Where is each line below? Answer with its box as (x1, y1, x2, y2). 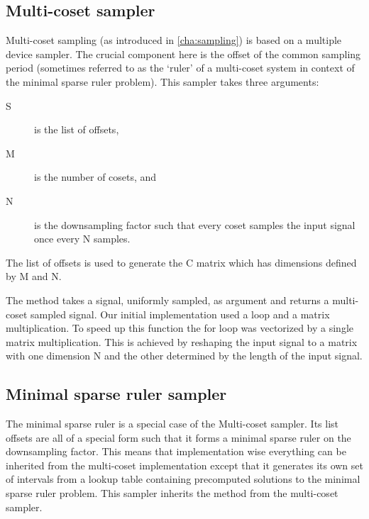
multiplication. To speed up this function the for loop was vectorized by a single (6, 320, 354, 335)
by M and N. (6, 269, 62, 284)
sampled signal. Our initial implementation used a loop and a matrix (31, 306, 330, 321)
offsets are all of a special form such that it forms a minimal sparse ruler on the (6, 430, 351, 445)
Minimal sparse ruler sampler (6, 383, 227, 405)
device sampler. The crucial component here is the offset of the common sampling (6, 46, 361, 61)
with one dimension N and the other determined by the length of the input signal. (6, 348, 363, 363)
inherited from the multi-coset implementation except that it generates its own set (6, 457, 363, 472)
